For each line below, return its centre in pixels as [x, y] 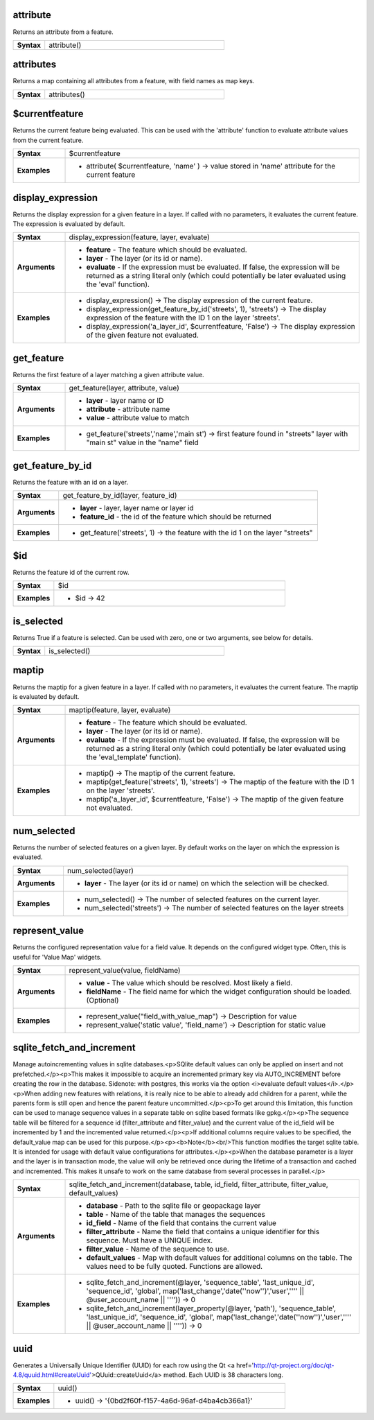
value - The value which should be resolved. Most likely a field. [189, 982]
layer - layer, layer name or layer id [137, 508]
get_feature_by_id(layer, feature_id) [120, 496]
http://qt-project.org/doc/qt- [294, 1365]
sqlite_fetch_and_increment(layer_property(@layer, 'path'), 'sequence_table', [211, 1308]
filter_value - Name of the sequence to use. [158, 1249]
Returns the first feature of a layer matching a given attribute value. [108, 374]
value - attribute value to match [138, 418]
